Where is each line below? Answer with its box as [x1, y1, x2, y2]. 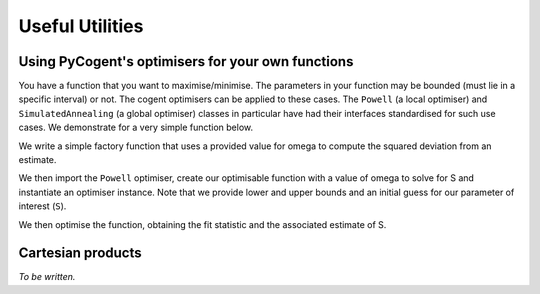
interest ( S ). [18, 200, 67, 212]
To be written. [18, 271, 76, 283]
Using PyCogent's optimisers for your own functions [18, 53, 354, 70]
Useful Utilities [18, 15, 144, 37]
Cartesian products [18, 245, 142, 262]
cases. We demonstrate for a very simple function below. [18, 121, 254, 134]
